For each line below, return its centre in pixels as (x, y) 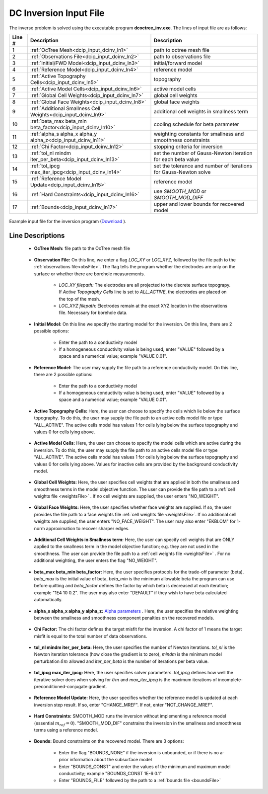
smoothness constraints (182, 140)
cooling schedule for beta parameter (197, 124)
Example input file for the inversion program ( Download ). (68, 221)
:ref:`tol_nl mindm (51, 153)
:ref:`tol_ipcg (45, 165)
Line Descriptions (37, 235)
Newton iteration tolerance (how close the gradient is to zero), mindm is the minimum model (128, 654)
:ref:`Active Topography (58, 76)
